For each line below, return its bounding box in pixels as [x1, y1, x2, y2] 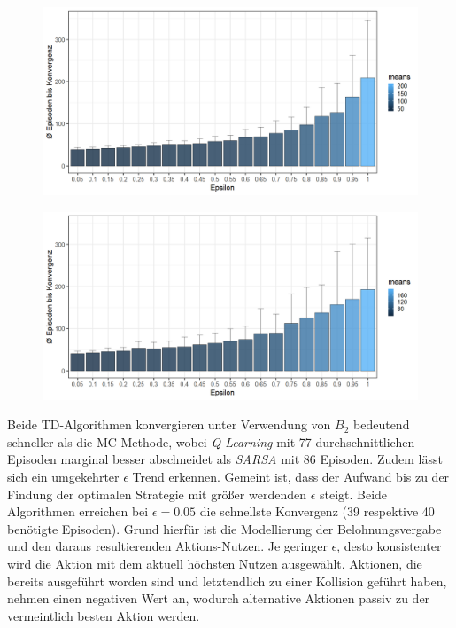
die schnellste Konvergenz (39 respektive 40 [199, 502, 435, 521]
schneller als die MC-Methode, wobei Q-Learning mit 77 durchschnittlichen [7, 432, 415, 451]
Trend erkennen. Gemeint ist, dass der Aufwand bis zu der [132, 467, 450, 485]
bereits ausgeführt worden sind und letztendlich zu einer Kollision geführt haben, [7, 571, 447, 590]
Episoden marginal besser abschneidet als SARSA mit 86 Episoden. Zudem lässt [7, 450, 443, 468]
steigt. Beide [319, 484, 388, 503]
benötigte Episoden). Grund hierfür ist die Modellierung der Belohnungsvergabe [7, 519, 442, 538]
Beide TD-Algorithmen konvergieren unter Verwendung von [7, 415, 331, 434]
